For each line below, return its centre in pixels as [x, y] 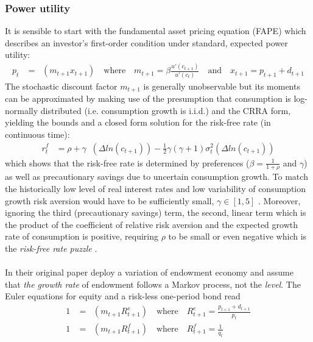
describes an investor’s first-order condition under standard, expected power [146, 42]
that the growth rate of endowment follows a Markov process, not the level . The [153, 284]
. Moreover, [280, 200]
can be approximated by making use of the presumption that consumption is [148, 98]
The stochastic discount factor [61, 86]
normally [22, 110]
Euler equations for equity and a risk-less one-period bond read [123, 296]
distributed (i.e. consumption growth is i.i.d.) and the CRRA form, [166, 110]
